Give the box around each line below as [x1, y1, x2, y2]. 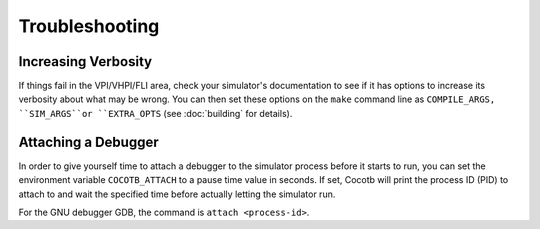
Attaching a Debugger [18, 133, 159, 150]
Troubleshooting [18, 15, 160, 37]
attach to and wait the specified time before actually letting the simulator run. [18, 188, 336, 200]
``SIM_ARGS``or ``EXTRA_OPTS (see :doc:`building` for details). [18, 107, 293, 119]
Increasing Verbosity [18, 53, 153, 70]
